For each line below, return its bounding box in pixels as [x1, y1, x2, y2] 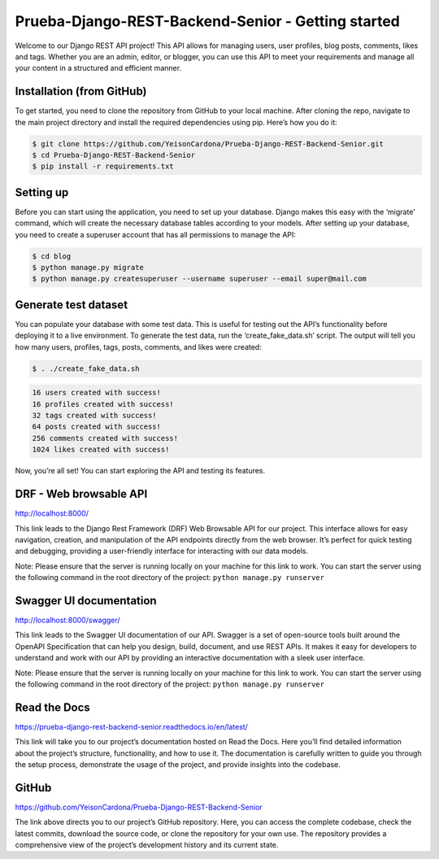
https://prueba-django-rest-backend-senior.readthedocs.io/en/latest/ [15, 722, 248, 731]
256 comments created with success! [32, 434, 179, 443]
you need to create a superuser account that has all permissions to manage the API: [15, 229, 297, 239]
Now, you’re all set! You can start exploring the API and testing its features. [15, 466, 266, 476]
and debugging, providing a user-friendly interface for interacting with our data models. [15, 546, 309, 556]
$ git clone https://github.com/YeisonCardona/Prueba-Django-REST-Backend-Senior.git [32, 139, 384, 148]
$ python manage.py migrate [32, 263, 144, 273]
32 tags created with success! [32, 411, 158, 421]
